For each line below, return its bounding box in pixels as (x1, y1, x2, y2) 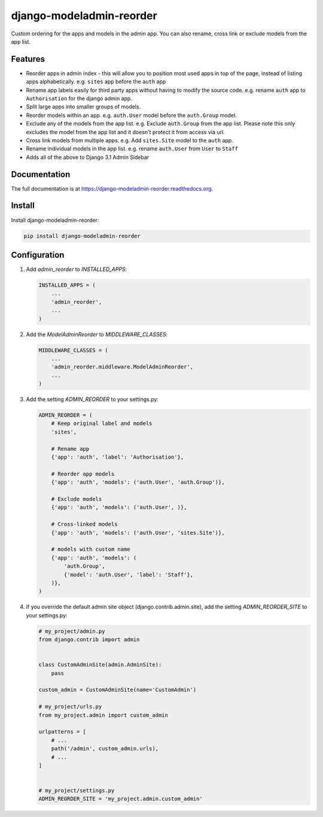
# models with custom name (51, 546, 131, 553)
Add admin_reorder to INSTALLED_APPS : (26, 266, 127, 273)
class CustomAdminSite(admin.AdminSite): (38, 661, 162, 668)
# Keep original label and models (51, 420, 153, 427)
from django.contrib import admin (38, 636, 140, 643)
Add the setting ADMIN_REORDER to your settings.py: (26, 396, 159, 403)
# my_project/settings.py (38, 787, 115, 794)
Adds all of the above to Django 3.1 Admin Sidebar (26, 153, 150, 161)
